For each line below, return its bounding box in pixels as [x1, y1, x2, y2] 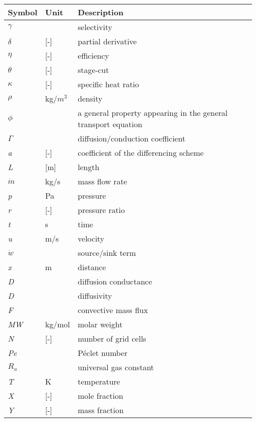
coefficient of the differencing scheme [78, 147, 204, 158]
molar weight [78, 318, 123, 330]
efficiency [78, 50, 109, 61]
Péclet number [78, 347, 128, 358]
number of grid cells [78, 333, 146, 344]
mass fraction [78, 404, 124, 416]
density [78, 93, 102, 104]
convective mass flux [78, 304, 148, 316]
